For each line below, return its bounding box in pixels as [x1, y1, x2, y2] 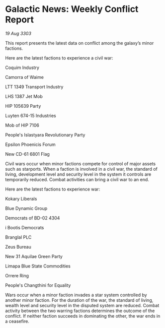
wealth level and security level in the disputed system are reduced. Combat [5, 302, 160, 308]
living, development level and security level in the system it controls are [5, 171, 152, 177]
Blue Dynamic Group [5, 205, 48, 211]
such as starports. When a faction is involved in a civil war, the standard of [5, 166, 158, 172]
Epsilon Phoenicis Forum [5, 141, 56, 147]
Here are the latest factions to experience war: [5, 186, 100, 192]
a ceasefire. [5, 318, 30, 324]
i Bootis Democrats [5, 224, 44, 230]
